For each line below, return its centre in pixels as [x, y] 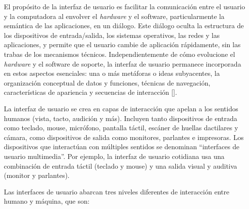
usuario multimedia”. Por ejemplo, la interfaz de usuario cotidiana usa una [114, 156]
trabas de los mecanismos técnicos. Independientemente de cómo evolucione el [120, 54]
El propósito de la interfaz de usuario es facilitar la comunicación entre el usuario [124, 6]
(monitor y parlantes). [37, 175]
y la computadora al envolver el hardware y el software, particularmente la [114, 16]
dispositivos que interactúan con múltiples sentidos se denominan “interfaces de [122, 147]
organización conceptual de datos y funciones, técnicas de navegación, [107, 82]
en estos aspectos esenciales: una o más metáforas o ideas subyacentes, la [112, 73]
